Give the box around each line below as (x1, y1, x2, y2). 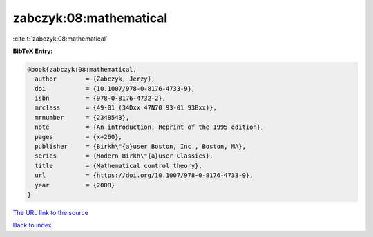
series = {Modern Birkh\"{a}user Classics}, (35, 152, 213, 160)
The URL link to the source (12, 208, 89, 216)
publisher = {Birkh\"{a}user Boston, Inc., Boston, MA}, (35, 143, 247, 151)
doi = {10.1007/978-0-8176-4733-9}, (35, 85, 195, 92)
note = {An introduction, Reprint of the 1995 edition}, (35, 123, 265, 131)
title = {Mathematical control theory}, (35, 162, 203, 169)
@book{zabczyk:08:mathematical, (27, 65, 137, 73)
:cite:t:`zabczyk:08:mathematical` (12, 34, 108, 43)
